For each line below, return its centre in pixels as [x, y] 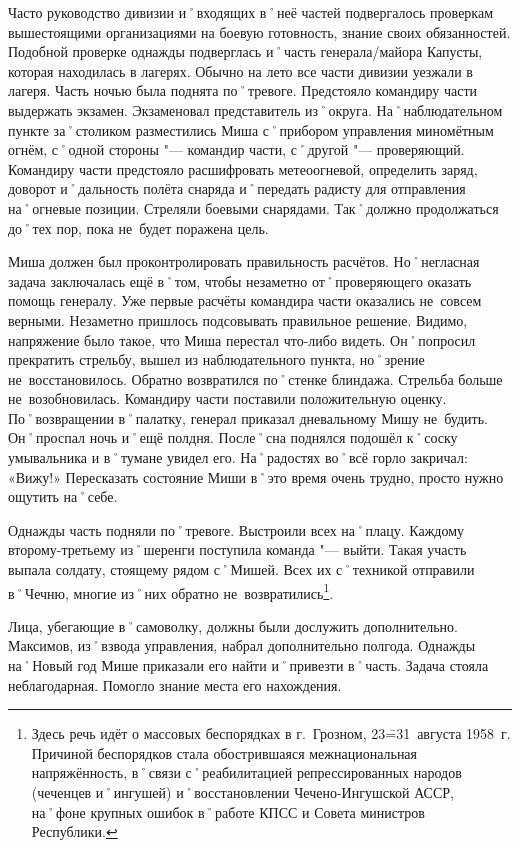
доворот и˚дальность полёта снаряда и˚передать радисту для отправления [237, 188]
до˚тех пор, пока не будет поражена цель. [138, 227]
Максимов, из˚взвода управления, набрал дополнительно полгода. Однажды [242, 645]
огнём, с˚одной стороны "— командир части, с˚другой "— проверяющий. [236, 149]
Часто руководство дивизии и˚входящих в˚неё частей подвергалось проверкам [251, 12]
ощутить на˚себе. [63, 496]
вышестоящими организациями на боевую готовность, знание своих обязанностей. [259, 31]
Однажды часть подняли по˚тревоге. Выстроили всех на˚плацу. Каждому [236, 529]
